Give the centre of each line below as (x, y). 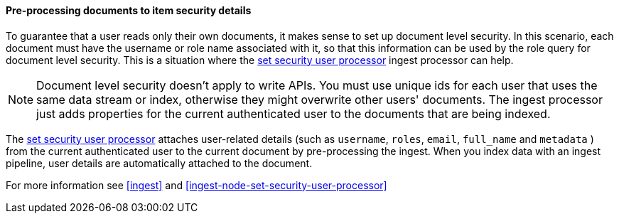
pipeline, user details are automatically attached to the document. (159, 163)
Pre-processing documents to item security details (129, 10)
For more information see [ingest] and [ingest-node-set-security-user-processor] (197, 185)
